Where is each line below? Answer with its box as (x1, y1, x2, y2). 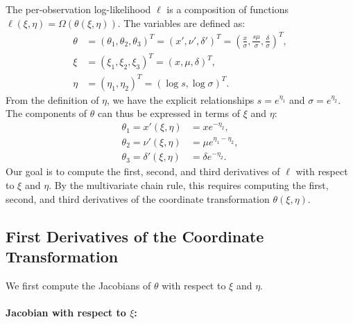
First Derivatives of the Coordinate (6, 225, 264, 246)
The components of (6, 106, 87, 120)
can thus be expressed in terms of (98, 106, 240, 120)
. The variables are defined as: (117, 15, 246, 30)
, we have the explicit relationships (107, 92, 255, 107)
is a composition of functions (166, 2, 289, 16)
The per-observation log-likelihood (6, 2, 151, 16)
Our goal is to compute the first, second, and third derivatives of (6, 164, 280, 179)
